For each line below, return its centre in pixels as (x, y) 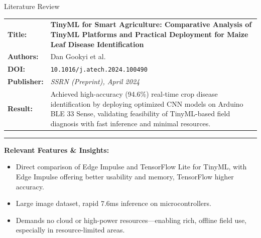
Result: (20, 108)
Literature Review (32, 6)
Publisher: (26, 81)
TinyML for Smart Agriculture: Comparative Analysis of (151, 24)
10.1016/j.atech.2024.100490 (99, 70)
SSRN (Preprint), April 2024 (95, 81)
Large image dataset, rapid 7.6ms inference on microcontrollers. (113, 203)
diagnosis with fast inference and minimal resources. (130, 123)
